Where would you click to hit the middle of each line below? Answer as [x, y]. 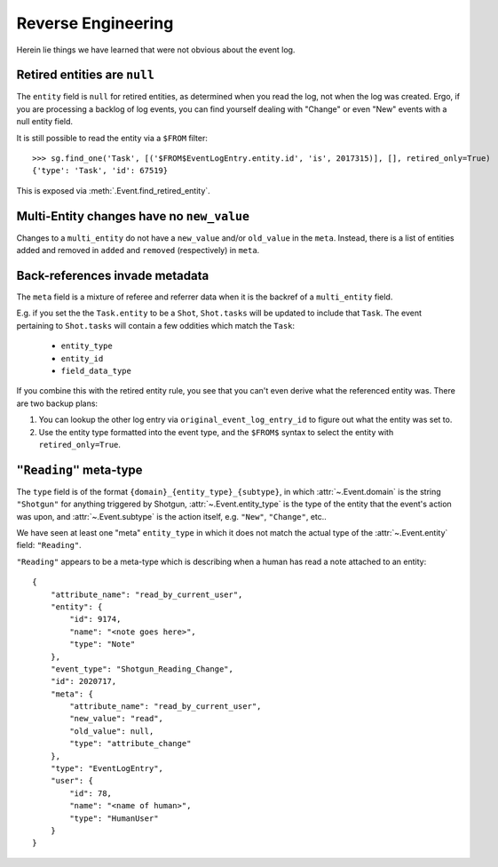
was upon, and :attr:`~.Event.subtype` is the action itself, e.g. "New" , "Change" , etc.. [172, 516]
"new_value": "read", [117, 719]
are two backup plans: [57, 403]
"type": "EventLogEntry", [107, 769]
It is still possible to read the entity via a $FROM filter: [112, 138]
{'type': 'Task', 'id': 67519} [100, 171]
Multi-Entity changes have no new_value [133, 216]
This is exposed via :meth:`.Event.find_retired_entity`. [113, 190]
